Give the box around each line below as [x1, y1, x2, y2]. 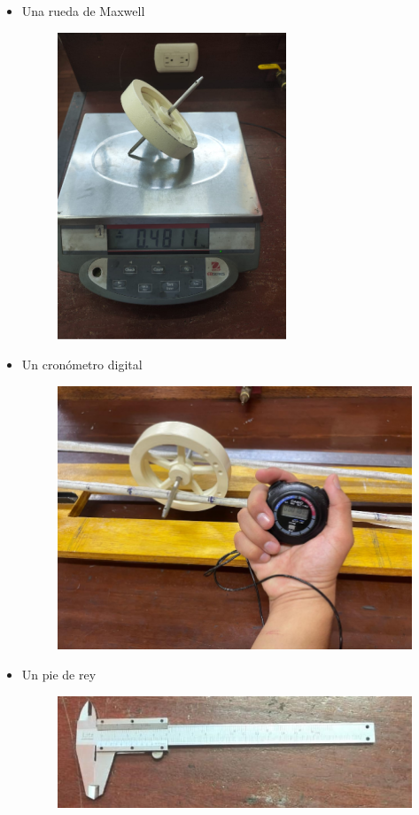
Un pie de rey [21, 665, 97, 684]
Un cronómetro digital [21, 355, 143, 374]
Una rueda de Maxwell [21, 2, 145, 19]
